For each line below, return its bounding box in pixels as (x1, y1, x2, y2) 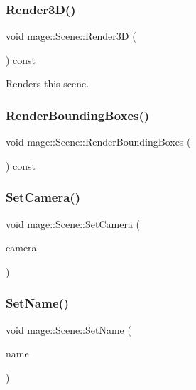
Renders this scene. (6, 76, 89, 91)
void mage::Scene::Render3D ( (6, 28, 136, 43)
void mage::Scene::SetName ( (6, 322, 131, 337)
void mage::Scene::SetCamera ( (6, 216, 141, 231)
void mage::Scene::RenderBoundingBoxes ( (6, 134, 191, 149)
